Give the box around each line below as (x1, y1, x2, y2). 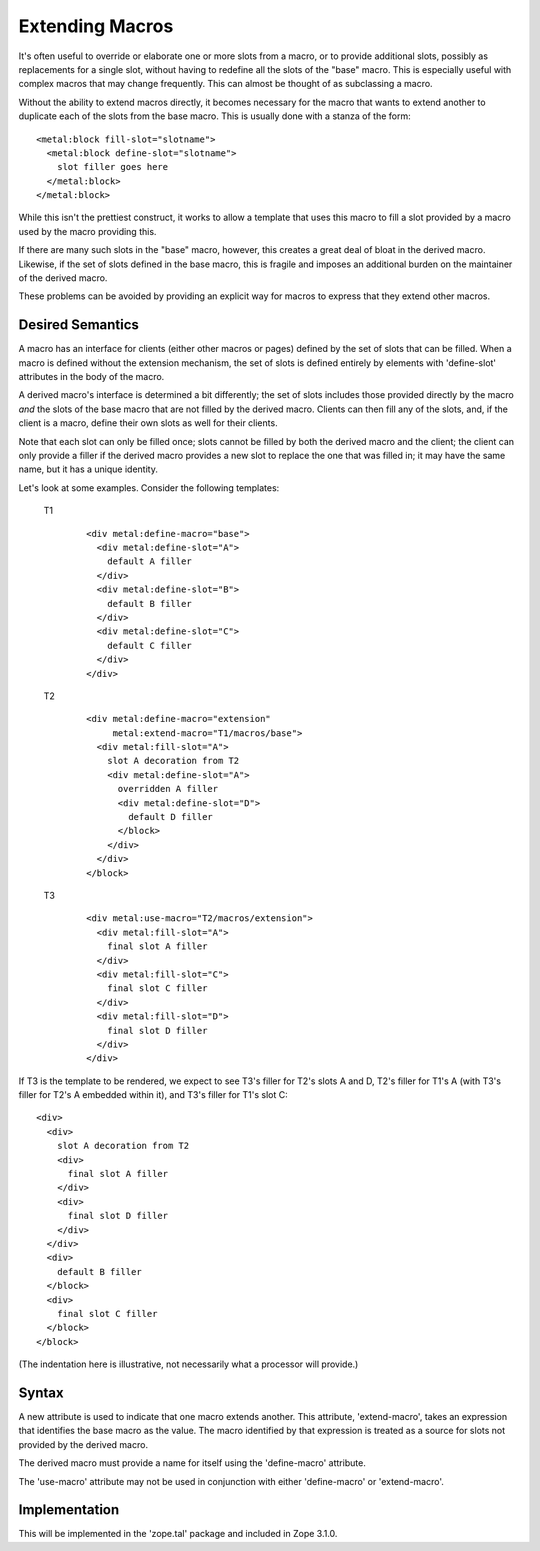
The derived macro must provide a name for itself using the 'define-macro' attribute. (18, 1457, 367, 1469)
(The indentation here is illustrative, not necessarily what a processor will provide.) (18, 1358, 359, 1370)
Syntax (18, 1384, 64, 1401)
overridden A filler (117, 783, 219, 795)
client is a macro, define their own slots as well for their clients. (18, 417, 279, 429)
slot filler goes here (56, 161, 169, 173)
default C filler (106, 640, 192, 651)
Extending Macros (18, 15, 174, 37)
